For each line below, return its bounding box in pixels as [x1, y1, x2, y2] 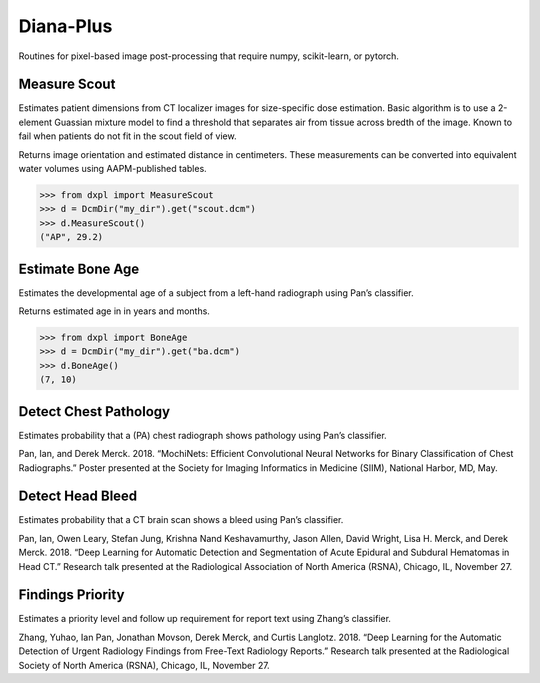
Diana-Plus [18, 15, 113, 37]
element [18, 116, 52, 128]
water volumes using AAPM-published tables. [18, 163, 207, 175]
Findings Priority [18, 586, 125, 604]
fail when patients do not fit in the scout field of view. [18, 130, 237, 142]
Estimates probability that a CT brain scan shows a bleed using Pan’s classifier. [18, 514, 344, 526]
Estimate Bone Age [18, 260, 140, 277]
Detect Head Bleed [18, 488, 138, 505]
